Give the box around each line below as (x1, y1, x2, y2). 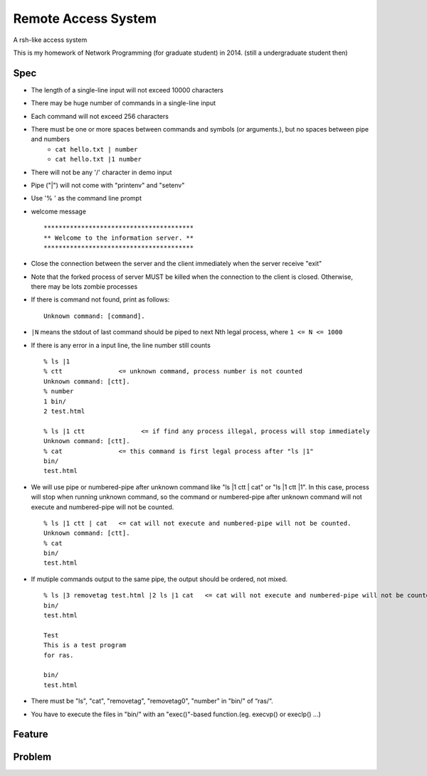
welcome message (31, 207, 87, 216)
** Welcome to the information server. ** (43, 233, 194, 242)
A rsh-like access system (13, 36, 88, 44)
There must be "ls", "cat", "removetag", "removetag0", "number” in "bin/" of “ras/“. (31, 697, 273, 706)
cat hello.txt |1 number (55, 155, 142, 164)
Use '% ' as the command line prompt (31, 194, 142, 203)
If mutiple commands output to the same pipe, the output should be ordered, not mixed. (31, 575, 288, 583)
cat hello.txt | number (55, 145, 138, 153)
